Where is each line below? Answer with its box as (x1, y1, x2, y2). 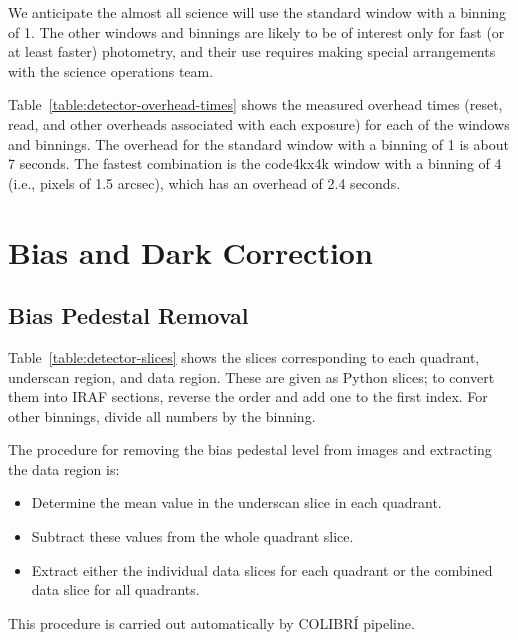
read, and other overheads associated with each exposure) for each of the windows (8, 113, 510, 134)
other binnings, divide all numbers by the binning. (8, 405, 316, 426)
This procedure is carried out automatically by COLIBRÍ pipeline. (8, 612, 415, 633)
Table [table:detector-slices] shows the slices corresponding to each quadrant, (8, 346, 480, 367)
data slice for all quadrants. (31, 579, 200, 600)
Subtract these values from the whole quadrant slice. (31, 526, 354, 547)
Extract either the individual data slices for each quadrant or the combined (31, 559, 493, 580)
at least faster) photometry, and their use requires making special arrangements (8, 41, 496, 62)
